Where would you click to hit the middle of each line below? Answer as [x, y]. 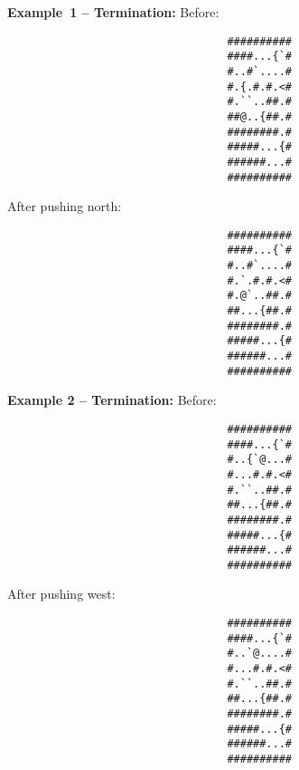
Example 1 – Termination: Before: [113, 12]
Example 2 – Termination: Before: [112, 400]
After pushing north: [65, 206]
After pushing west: [61, 594]
